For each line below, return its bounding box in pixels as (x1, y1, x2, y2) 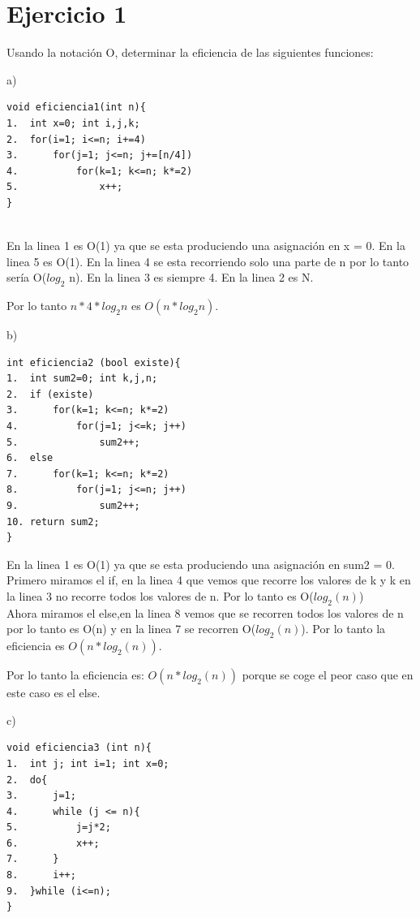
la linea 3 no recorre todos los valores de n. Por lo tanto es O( (6, 587, 314, 604)
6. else (6, 452, 54, 464)
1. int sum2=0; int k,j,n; (6, 373, 158, 385)
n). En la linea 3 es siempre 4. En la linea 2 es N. (69, 269, 314, 286)
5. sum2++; (6, 436, 140, 448)
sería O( (6, 269, 47, 286)
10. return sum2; (6, 515, 100, 528)
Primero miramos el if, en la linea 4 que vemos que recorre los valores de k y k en (6, 571, 411, 588)
